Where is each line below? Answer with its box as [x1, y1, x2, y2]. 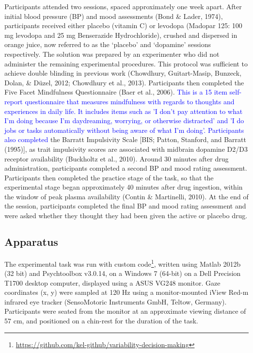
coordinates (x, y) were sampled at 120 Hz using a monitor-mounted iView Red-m [4, 287, 249, 297]
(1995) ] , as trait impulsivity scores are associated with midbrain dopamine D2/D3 [4, 144, 248, 154]
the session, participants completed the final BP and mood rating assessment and [4, 201, 246, 211]
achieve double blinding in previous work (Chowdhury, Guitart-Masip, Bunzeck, [4, 68, 242, 78]
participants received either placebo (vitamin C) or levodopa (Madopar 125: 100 [4, 20, 242, 31]
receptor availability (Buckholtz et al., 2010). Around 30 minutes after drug [4, 153, 229, 163]
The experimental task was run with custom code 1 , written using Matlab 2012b [4, 257, 241, 269]
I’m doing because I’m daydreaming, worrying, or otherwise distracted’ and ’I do [4, 115, 244, 126]
